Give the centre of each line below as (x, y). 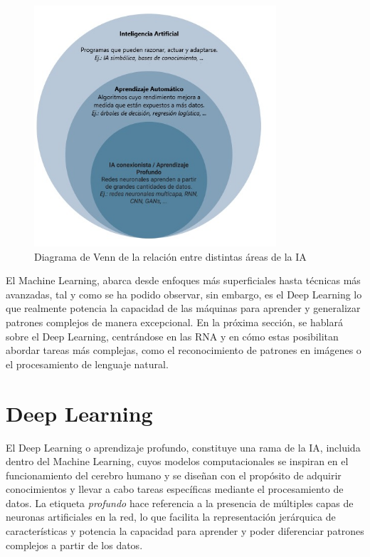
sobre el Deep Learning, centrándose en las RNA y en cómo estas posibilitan (172, 336)
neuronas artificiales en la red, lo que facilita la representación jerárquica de (171, 517)
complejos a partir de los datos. (74, 545)
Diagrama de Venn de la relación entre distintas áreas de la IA (170, 256)
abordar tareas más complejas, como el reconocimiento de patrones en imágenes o (184, 350)
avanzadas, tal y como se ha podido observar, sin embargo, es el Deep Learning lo (184, 294)
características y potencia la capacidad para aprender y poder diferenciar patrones (185, 531)
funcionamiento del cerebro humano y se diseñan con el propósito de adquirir (174, 475)
